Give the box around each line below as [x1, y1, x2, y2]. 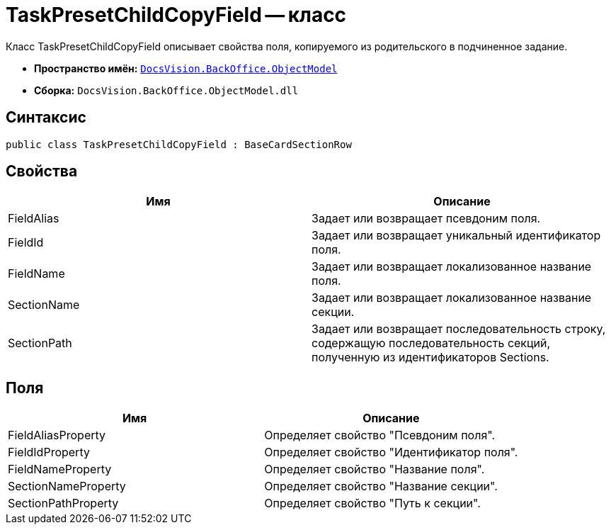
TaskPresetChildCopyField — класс [6, 3, 347, 27]
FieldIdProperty [8, 445, 90, 460]
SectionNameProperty [8, 479, 126, 494]
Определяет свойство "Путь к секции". [264, 496, 481, 511]
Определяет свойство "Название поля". [264, 462, 485, 477]
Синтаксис [6, 108, 86, 127]
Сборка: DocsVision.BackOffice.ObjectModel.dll [34, 84, 299, 96]
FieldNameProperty [8, 462, 112, 477]
